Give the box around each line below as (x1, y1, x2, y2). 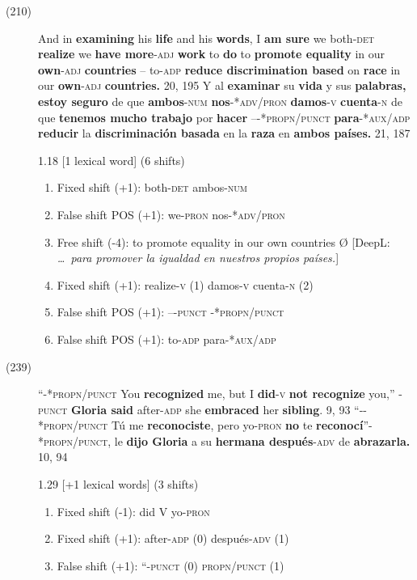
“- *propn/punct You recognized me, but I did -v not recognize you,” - (38, 385, 402, 402)
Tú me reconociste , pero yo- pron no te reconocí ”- (111, 417, 373, 434)
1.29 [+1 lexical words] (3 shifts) (38, 476, 199, 493)
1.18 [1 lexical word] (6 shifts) (38, 151, 185, 168)
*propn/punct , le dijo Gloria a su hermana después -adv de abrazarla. (38, 432, 411, 449)
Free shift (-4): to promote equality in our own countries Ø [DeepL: (57, 233, 390, 250)
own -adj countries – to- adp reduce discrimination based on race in (38, 61, 401, 78)
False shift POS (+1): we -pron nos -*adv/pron (57, 205, 285, 222)
